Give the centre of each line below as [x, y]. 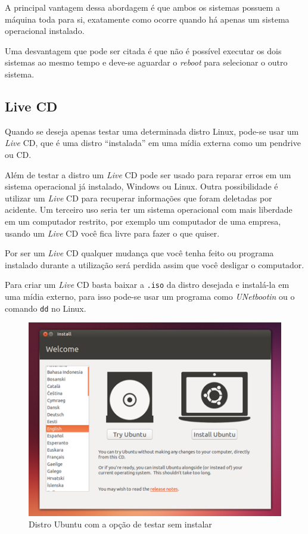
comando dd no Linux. [46, 308]
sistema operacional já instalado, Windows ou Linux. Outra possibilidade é [141, 186]
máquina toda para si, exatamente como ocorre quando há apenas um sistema [147, 19]
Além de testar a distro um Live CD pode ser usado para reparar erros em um [148, 174]
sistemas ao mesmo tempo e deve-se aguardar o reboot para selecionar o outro [146, 62]
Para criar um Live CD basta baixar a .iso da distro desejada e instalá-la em [147, 285]
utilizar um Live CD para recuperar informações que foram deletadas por [139, 198]
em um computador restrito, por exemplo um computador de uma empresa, [143, 221]
